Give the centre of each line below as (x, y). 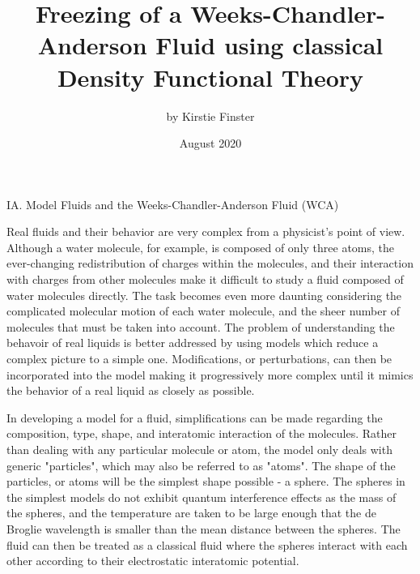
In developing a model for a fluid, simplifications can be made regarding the (195, 417)
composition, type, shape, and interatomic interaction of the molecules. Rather (202, 433)
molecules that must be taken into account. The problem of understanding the (201, 326)
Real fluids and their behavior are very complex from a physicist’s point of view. (206, 231)
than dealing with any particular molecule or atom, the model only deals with (199, 449)
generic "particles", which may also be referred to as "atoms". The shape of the (201, 465)
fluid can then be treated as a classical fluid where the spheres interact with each (207, 544)
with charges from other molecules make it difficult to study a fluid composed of (205, 279)
